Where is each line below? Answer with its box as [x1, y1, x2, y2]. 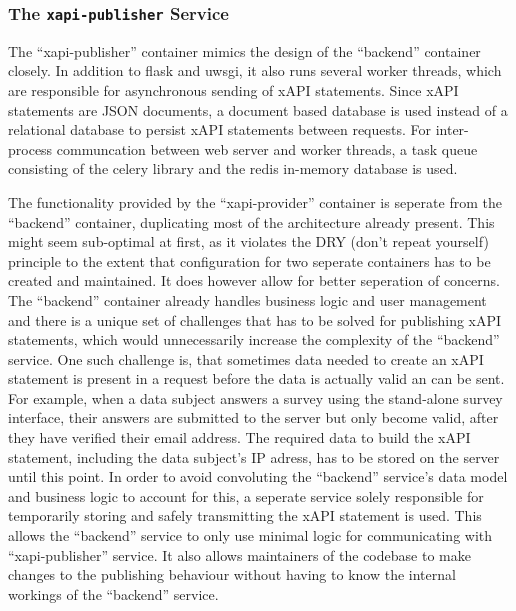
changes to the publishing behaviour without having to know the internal [8, 564, 456, 585]
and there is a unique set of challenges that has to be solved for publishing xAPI [8, 309, 502, 330]
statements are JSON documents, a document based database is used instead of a [8, 99, 508, 120]
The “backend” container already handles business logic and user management [8, 289, 487, 310]
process [8, 138, 53, 159]
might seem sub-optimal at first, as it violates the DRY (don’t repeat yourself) [8, 231, 489, 252]
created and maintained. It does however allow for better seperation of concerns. [8, 270, 500, 291]
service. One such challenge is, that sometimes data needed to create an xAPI [8, 348, 484, 369]
